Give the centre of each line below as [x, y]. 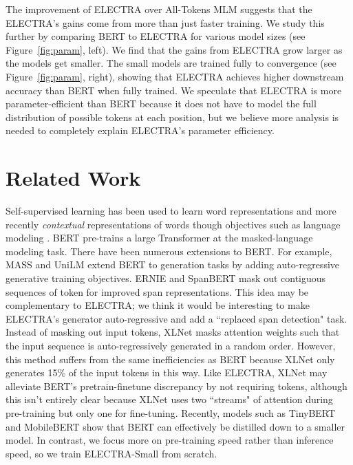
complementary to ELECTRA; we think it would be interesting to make [158, 305]
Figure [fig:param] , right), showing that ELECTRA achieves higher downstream [175, 76]
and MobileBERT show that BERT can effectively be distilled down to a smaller [175, 426]
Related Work [73, 178]
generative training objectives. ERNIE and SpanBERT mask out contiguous [166, 278]
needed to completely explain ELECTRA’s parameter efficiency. [140, 130]
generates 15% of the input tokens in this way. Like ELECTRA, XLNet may [167, 372]
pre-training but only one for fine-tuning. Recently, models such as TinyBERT [171, 412]
